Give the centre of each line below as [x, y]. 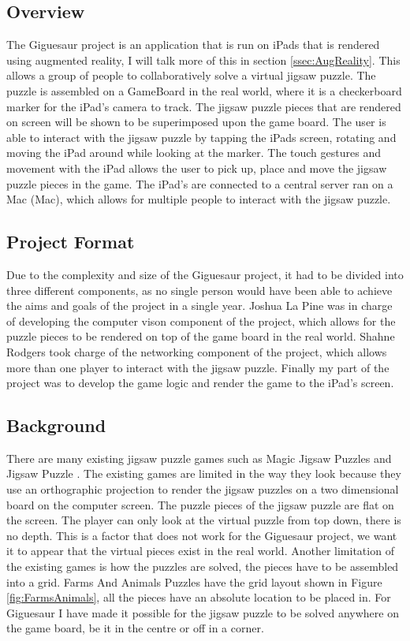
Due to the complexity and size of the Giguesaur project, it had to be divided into [205, 274]
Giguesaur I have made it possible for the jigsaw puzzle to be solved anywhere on [203, 612]
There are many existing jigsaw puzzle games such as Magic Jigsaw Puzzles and [199, 458]
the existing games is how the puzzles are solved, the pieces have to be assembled [203, 566]
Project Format [71, 242]
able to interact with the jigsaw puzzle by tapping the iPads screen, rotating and [201, 137]
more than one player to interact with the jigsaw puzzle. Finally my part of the [198, 367]
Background [56, 425]
